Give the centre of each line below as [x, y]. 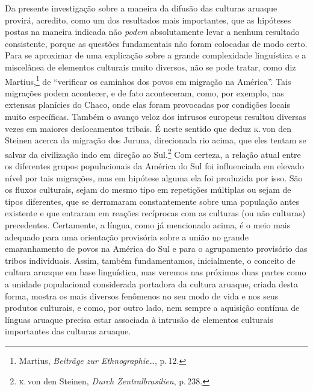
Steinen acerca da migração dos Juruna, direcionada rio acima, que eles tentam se [156, 140]
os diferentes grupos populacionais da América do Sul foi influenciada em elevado [155, 166]
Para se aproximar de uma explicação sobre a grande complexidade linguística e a [156, 55]
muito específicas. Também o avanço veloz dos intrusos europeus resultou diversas [156, 116]
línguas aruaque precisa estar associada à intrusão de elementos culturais [139, 319]
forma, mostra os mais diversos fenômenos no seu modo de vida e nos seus [142, 296]
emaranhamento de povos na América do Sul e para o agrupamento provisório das [156, 249]
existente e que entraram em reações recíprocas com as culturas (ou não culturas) [155, 213]
